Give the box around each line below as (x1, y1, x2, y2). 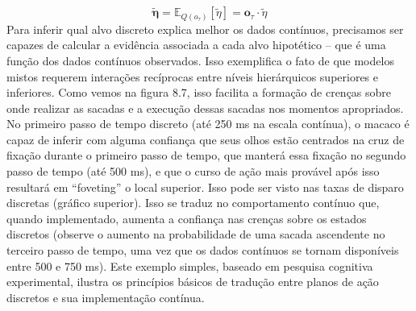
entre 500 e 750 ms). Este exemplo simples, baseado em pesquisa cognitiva (6, 257, 373, 274)
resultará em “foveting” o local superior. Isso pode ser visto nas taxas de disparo (6, 178, 404, 195)
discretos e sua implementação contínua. (6, 288, 205, 305)
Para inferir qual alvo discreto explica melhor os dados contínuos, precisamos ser (6, 20, 404, 37)
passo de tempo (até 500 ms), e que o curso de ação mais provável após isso (6, 163, 380, 180)
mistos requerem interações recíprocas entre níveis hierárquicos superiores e (6, 68, 379, 85)
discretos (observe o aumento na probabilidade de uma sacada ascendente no (6, 226, 385, 243)
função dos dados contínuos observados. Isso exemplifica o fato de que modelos (6, 52, 394, 68)
